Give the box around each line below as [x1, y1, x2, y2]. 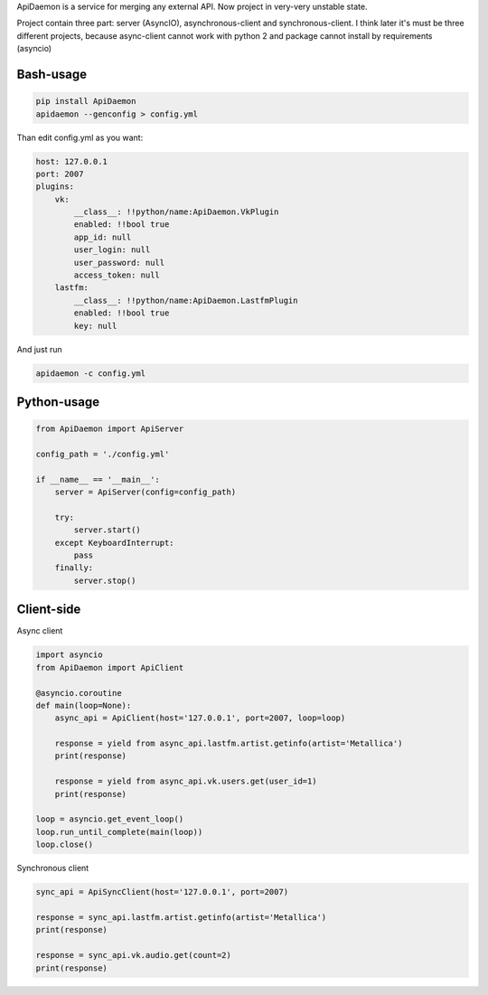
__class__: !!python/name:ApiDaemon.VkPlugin [73, 207, 279, 217]
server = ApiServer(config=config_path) [54, 487, 237, 497]
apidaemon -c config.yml [35, 368, 146, 379]
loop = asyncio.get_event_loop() [35, 814, 184, 824]
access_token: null [73, 270, 160, 280]
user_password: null [73, 258, 165, 268]
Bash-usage [16, 66, 88, 81]
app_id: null [73, 231, 132, 242]
